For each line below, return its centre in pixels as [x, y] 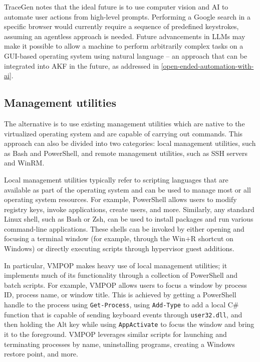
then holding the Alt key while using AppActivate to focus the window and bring [129, 324]
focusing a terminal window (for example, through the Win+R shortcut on [119, 238]
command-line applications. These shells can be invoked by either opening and [124, 228]
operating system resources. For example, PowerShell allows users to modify [120, 199]
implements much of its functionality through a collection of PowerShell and [121, 275]
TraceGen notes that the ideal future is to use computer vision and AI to [116, 7]
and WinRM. [24, 163]
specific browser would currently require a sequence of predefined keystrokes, [121, 26]
